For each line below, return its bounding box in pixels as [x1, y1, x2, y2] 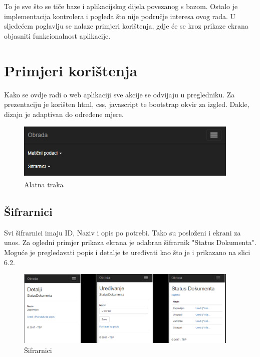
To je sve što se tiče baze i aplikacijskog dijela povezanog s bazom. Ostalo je [4, 1, 238, 11]
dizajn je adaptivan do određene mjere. [4, 108, 124, 119]
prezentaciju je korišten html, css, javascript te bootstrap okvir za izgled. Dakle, [4, 99, 249, 109]
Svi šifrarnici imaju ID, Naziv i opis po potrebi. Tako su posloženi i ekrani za [4, 227, 241, 237]
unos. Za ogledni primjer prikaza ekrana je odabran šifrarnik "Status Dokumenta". [4, 237, 256, 248]
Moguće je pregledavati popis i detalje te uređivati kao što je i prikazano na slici [4, 247, 250, 258]
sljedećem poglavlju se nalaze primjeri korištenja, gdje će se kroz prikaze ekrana [4, 21, 248, 31]
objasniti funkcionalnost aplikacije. [4, 30, 111, 41]
